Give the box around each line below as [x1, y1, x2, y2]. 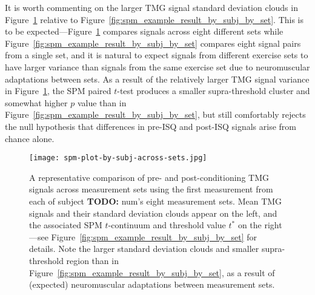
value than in [77, 96, 127, 109]
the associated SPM [29, 219, 102, 231]
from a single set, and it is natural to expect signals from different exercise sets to [5, 49, 308, 61]
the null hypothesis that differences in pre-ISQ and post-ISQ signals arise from [5, 120, 296, 132]
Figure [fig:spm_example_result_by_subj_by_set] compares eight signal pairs [5, 36, 301, 49]
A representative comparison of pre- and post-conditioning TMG [29, 171, 270, 183]
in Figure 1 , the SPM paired [5, 84, 111, 97]
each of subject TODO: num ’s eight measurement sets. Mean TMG [29, 194, 282, 207]
